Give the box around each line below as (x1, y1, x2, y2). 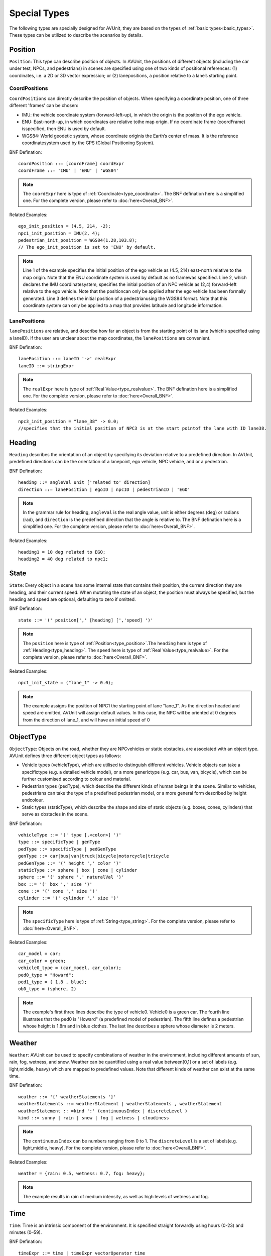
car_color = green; (18, 958, 66, 964)
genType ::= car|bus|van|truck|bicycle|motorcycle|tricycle (18, 853, 169, 859)
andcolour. (22, 797, 44, 803)
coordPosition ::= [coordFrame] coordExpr (18, 161, 124, 166)
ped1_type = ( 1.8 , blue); (18, 979, 87, 985)
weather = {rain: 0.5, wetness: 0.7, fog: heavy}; (18, 1171, 146, 1176)
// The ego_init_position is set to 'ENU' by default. (18, 244, 156, 250)
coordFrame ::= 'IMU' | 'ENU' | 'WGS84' (18, 168, 119, 173)
